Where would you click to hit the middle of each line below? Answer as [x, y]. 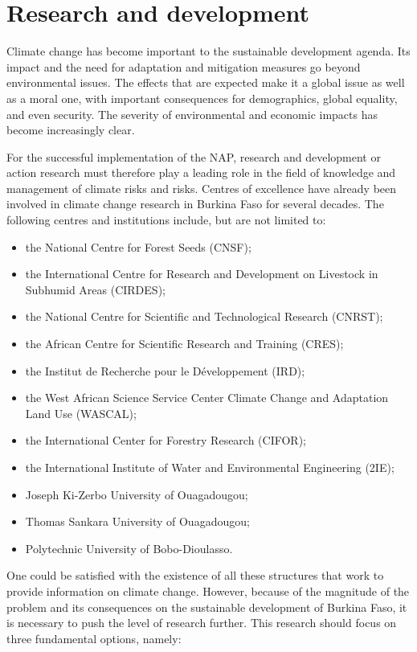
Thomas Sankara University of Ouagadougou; [137, 521]
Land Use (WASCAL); [81, 413]
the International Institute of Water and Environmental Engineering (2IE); [210, 467]
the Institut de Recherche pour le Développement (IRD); [165, 370]
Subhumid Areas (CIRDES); [95, 289]
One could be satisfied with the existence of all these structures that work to [195, 575]
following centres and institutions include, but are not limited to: [166, 220]
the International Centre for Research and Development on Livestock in [202, 274]
